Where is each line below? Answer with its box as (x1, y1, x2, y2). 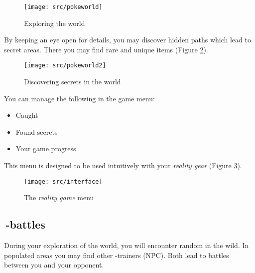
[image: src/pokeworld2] (24, 62, 106, 69)
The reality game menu (24, 192, 94, 203)
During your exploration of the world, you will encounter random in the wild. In (4, 240, 249, 251)
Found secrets (15, 126, 58, 137)
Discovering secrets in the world (24, 76, 121, 87)
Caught (15, 110, 38, 120)
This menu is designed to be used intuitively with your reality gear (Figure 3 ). (4, 160, 242, 171)
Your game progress (15, 143, 76, 154)
